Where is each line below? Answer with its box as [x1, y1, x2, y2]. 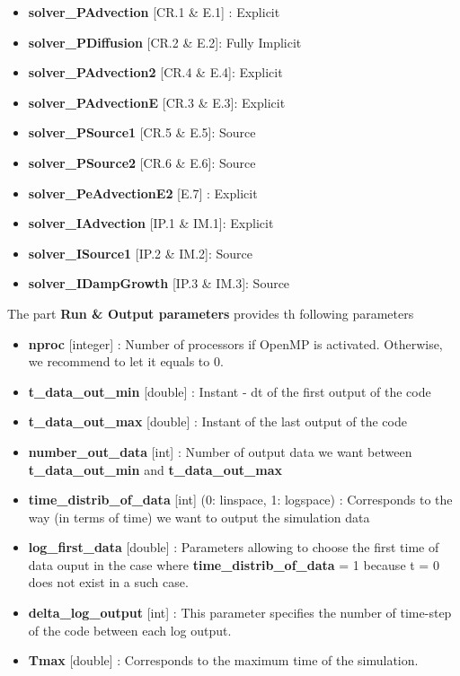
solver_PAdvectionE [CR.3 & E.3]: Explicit [28, 92, 286, 111]
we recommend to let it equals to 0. [28, 352, 224, 371]
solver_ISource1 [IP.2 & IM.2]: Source [28, 243, 252, 262]
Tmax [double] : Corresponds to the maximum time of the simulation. [28, 651, 419, 670]
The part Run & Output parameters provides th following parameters [7, 303, 414, 322]
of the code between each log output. [28, 620, 232, 639]
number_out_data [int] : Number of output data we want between [28, 442, 412, 461]
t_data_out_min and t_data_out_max [28, 460, 283, 478]
